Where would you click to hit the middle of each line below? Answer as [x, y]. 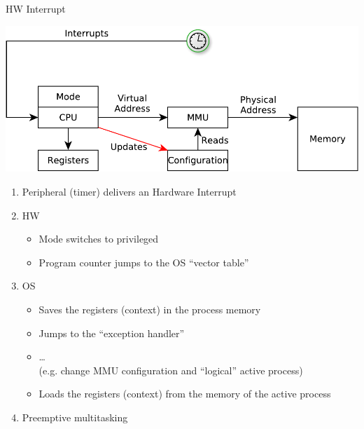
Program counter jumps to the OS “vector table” [144, 262]
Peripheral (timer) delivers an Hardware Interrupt [129, 191]
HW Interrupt [36, 8]
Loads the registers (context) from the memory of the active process [185, 394]
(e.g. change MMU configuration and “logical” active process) [171, 370]
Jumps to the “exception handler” [112, 333]
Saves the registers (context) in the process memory [150, 309]
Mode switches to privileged [99, 239]
